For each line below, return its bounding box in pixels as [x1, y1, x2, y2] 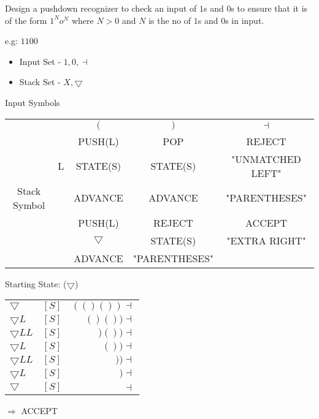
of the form [5, 13, 47, 26]
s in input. [225, 13, 264, 26]
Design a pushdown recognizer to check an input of [5, 2, 197, 14]
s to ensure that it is [231, 2, 308, 14]
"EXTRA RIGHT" [226, 233, 306, 247]
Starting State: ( [5, 277, 67, 290]
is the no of [148, 13, 191, 26]
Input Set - [19, 55, 61, 67]
